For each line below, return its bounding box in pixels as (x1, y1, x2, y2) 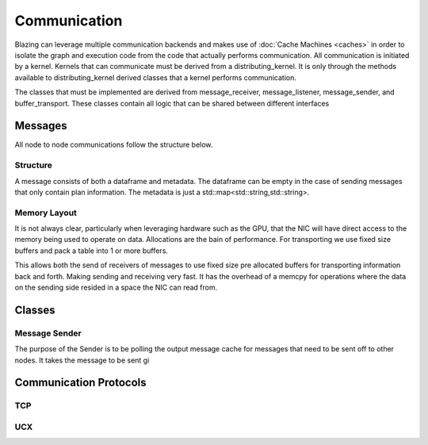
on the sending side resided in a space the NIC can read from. (14, 282, 218, 293)
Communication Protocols (14, 376, 147, 389)
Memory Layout (14, 207, 77, 218)
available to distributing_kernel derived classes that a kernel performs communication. (14, 72, 296, 82)
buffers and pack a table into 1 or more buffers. (14, 246, 168, 255)
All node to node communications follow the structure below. (14, 140, 213, 150)
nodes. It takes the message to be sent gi (14, 355, 150, 365)
